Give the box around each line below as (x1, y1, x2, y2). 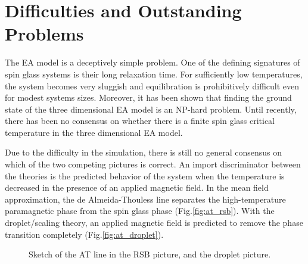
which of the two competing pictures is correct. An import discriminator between (5, 158, 301, 170)
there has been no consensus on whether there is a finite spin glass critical (5, 114, 275, 127)
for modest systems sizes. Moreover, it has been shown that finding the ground (5, 91, 292, 104)
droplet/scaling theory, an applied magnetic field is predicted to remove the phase (5, 216, 303, 229)
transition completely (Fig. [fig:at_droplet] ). (5, 228, 164, 240)
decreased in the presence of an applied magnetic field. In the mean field (5, 181, 269, 194)
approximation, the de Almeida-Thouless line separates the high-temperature (5, 192, 286, 205)
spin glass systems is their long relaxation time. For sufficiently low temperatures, (5, 67, 303, 80)
